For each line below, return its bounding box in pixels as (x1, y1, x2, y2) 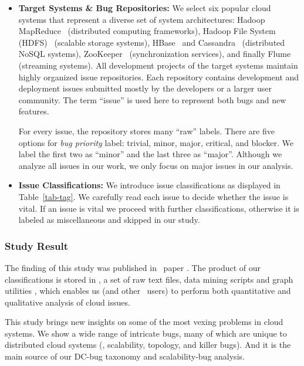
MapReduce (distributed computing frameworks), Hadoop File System (18, 25, 276, 37)
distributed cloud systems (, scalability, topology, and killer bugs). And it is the (5, 338, 291, 351)
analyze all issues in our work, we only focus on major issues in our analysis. (18, 159, 293, 171)
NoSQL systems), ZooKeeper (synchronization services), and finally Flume (18, 48, 291, 60)
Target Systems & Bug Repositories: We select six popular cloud (18, 2, 271, 13)
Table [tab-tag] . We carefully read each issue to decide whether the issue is (18, 190, 289, 202)
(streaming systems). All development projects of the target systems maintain (18, 59, 298, 71)
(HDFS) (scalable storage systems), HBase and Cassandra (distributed (18, 36, 285, 48)
